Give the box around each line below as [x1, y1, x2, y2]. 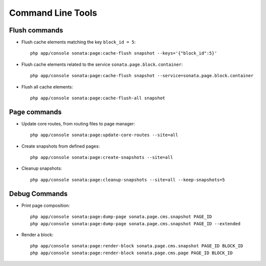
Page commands [9, 108, 62, 116]
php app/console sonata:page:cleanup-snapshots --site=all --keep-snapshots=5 [30, 177, 225, 182]
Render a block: [21, 232, 54, 237]
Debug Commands [9, 189, 68, 198]
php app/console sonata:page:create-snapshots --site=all [30, 155, 173, 160]
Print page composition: [21, 202, 70, 208]
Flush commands [9, 26, 64, 34]
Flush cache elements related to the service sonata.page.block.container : [21, 61, 183, 67]
